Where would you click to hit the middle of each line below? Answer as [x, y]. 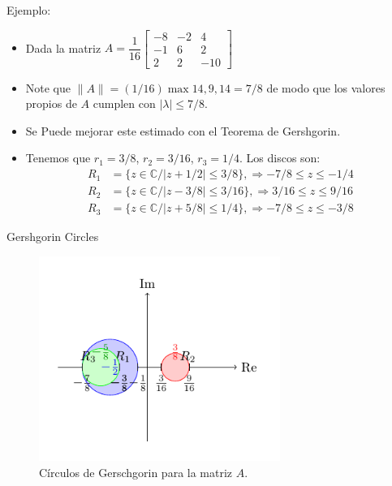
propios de [51, 103]
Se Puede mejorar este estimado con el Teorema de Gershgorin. [183, 130]
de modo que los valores [326, 87]
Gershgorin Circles [53, 237]
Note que [48, 87]
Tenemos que [58, 158]
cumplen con [124, 103]
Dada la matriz [63, 47]
